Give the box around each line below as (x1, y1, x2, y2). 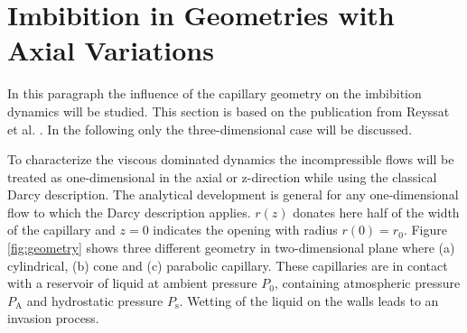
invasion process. (7, 309, 99, 328)
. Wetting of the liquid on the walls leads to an (179, 291, 439, 310)
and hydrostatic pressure (26, 291, 163, 310)
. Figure (403, 220, 447, 239)
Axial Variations (7, 32, 214, 69)
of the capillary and (7, 220, 116, 239)
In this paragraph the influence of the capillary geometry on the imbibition (7, 84, 422, 103)
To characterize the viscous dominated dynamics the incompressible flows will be (7, 150, 454, 169)
